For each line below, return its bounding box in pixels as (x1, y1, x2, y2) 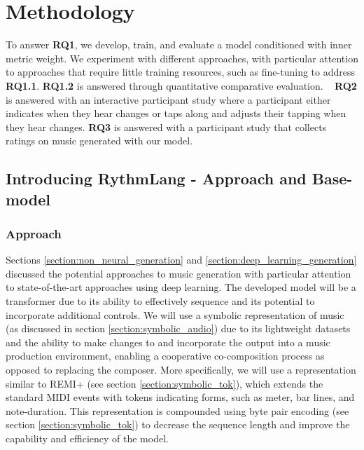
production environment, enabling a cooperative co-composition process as (6, 348, 325, 363)
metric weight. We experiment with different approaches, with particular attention (6, 50, 358, 65)
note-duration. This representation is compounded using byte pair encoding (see (6, 403, 349, 418)
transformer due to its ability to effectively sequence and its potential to (6, 294, 315, 308)
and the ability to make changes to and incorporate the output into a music (6, 334, 330, 349)
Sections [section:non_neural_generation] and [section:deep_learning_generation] (6, 252, 357, 267)
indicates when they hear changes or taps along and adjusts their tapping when (6, 106, 346, 121)
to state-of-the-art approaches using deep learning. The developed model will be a (6, 280, 356, 294)
